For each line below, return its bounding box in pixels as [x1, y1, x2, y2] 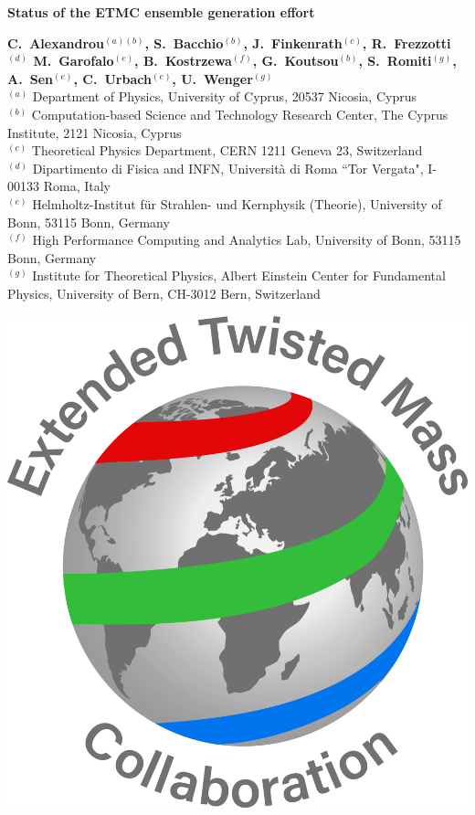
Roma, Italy [43, 176, 111, 196]
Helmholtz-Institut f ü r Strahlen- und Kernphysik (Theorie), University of [32, 194, 442, 213]
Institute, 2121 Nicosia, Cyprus [7, 122, 182, 142]
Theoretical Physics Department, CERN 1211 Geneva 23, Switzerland [31, 141, 423, 160]
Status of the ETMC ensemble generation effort [7, 3, 315, 21]
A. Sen [7, 69, 53, 88]
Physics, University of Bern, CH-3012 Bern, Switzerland [7, 283, 321, 302]
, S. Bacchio [144, 33, 224, 52]
